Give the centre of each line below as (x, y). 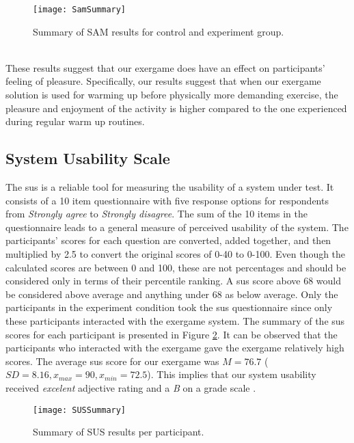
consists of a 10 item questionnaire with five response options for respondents (167, 200)
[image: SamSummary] (80, 10)
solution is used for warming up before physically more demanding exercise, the (172, 95)
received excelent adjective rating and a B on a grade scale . (131, 387)
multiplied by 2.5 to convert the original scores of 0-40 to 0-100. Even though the (176, 253)
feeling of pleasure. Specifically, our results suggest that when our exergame (163, 81)
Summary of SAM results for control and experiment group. (159, 31)
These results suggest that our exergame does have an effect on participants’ (165, 67)
